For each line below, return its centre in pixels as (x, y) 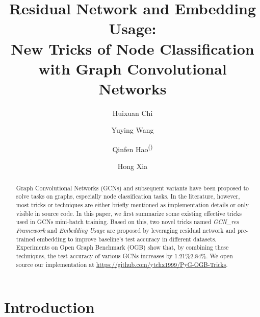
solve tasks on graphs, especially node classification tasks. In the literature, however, (128, 196)
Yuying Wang (133, 130)
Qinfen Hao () (133, 148)
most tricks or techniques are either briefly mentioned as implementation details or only (133, 205)
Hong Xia (133, 166)
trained (25, 239)
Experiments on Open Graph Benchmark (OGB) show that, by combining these (122, 247)
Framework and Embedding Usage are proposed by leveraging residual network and (126, 230)
